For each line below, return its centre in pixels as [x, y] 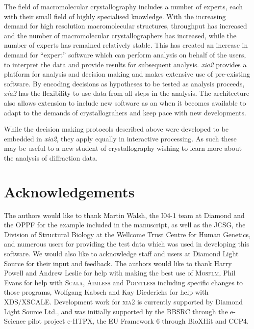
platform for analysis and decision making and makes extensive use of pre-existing [127, 74]
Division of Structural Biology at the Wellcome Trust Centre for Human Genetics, [127, 234]
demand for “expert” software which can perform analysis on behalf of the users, [125, 54]
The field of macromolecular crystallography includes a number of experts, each [123, 6]
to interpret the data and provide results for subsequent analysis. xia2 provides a [125, 64]
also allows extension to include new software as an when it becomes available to [125, 102]
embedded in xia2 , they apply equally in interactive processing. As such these [120, 138]
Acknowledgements [69, 191]
